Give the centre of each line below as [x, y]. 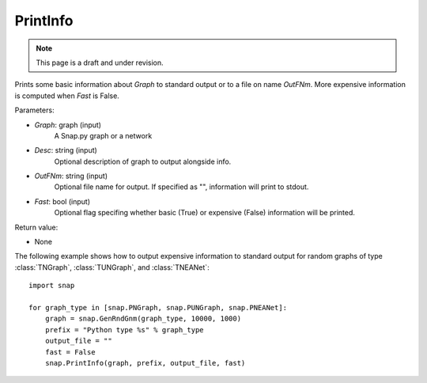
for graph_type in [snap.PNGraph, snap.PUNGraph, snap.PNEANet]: [158, 307]
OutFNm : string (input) [71, 176]
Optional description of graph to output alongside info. [143, 161]
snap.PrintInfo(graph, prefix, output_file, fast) [145, 363]
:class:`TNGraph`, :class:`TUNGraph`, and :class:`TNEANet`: [112, 267]
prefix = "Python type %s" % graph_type [125, 330]
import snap [52, 286]
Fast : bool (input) [62, 201]
